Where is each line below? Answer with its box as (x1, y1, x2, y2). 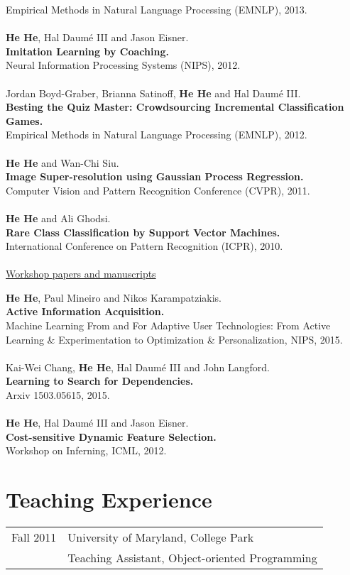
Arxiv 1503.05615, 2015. (6, 388, 110, 402)
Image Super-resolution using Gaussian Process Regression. (6, 169, 304, 184)
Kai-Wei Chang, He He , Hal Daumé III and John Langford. (6, 359, 270, 374)
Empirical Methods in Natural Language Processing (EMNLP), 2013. (6, 2, 307, 16)
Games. (6, 113, 43, 128)
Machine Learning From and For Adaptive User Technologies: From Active (6, 318, 331, 333)
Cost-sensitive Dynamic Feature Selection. (6, 429, 217, 444)
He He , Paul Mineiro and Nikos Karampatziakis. (6, 290, 222, 305)
